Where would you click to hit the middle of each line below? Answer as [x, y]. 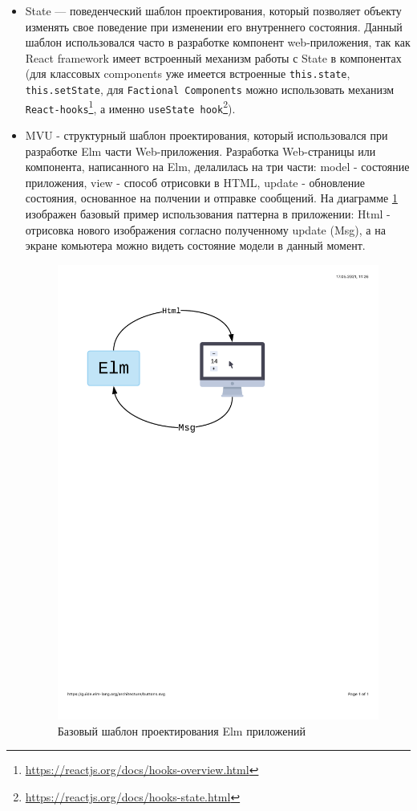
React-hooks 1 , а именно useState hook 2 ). [130, 107]
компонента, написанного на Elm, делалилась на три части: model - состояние [217, 167]
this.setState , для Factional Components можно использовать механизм [210, 90]
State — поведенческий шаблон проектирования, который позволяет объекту [213, 10]
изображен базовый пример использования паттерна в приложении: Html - [208, 213]
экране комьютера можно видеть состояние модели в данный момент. [195, 245]
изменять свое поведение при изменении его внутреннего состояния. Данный [214, 26]
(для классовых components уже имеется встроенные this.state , [188, 73]
